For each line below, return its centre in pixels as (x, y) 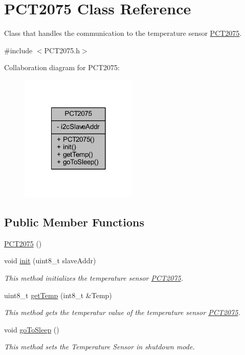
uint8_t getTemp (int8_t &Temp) (58, 295)
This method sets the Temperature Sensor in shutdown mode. (99, 347)
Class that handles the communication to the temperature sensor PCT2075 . (123, 33)
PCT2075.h (62, 50)
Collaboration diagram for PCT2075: (62, 67)
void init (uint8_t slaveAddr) (50, 260)
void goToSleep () (32, 329)
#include (18, 50)
